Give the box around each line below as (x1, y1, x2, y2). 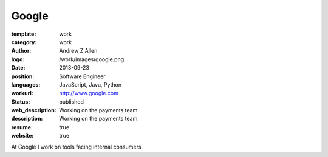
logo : (11, 55, 25, 63)
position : (11, 73, 35, 80)
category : (11, 38, 37, 45)
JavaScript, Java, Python (59, 81, 122, 88)
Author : (11, 47, 32, 55)
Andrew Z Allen (59, 47, 98, 55)
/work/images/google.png (59, 55, 125, 63)
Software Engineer (59, 73, 106, 80)
